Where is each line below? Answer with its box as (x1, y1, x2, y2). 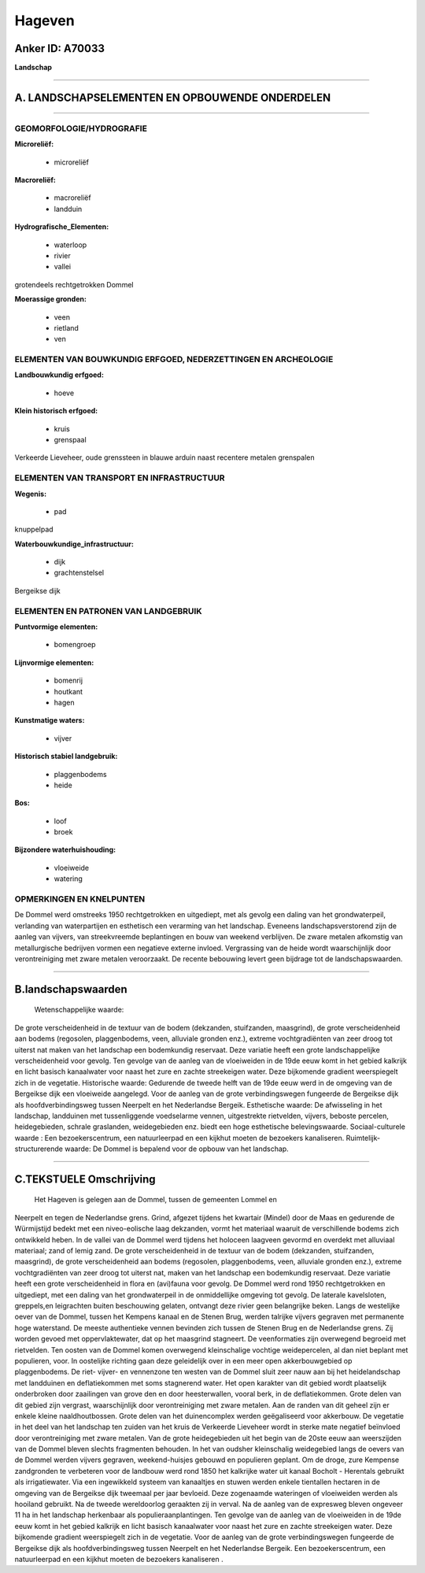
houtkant (54, 687, 83, 696)
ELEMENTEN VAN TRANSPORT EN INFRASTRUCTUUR (14, 472, 225, 483)
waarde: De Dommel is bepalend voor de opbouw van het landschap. (64, 1144, 289, 1153)
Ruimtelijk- (346, 1133, 381, 1142)
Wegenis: (14, 489, 47, 498)
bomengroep (54, 640, 96, 650)
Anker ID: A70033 (14, 42, 105, 55)
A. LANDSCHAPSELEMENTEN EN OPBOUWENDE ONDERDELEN (14, 91, 331, 104)
